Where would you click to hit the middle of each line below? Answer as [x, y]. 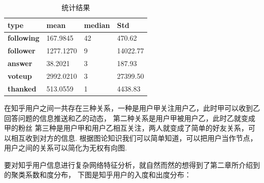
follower [22, 51]
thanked [22, 88]
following [24, 38]
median [97, 25]
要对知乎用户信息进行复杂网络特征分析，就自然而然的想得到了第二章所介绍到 [132, 164]
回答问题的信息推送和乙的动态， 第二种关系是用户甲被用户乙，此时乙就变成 [130, 118]
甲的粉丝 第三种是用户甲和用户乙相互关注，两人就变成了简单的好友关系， [126, 128]
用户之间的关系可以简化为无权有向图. [65, 148]
